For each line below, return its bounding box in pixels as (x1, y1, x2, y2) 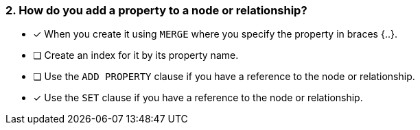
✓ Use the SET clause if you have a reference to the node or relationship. (33, 92, 363, 104)
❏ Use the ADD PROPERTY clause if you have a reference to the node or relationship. (33, 70, 415, 83)
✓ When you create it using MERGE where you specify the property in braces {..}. (33, 28, 397, 40)
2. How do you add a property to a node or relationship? (5, 3, 307, 17)
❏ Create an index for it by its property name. (33, 49, 239, 62)
